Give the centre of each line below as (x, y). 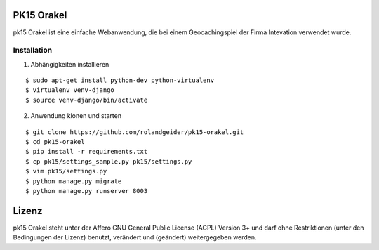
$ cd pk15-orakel (55, 142)
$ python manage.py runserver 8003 (87, 191)
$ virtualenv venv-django (70, 90)
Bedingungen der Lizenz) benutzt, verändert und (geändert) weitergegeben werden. (135, 237)
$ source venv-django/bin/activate (87, 100)
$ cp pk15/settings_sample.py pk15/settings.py (109, 161)
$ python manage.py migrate (74, 181)
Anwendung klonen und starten (76, 116)
